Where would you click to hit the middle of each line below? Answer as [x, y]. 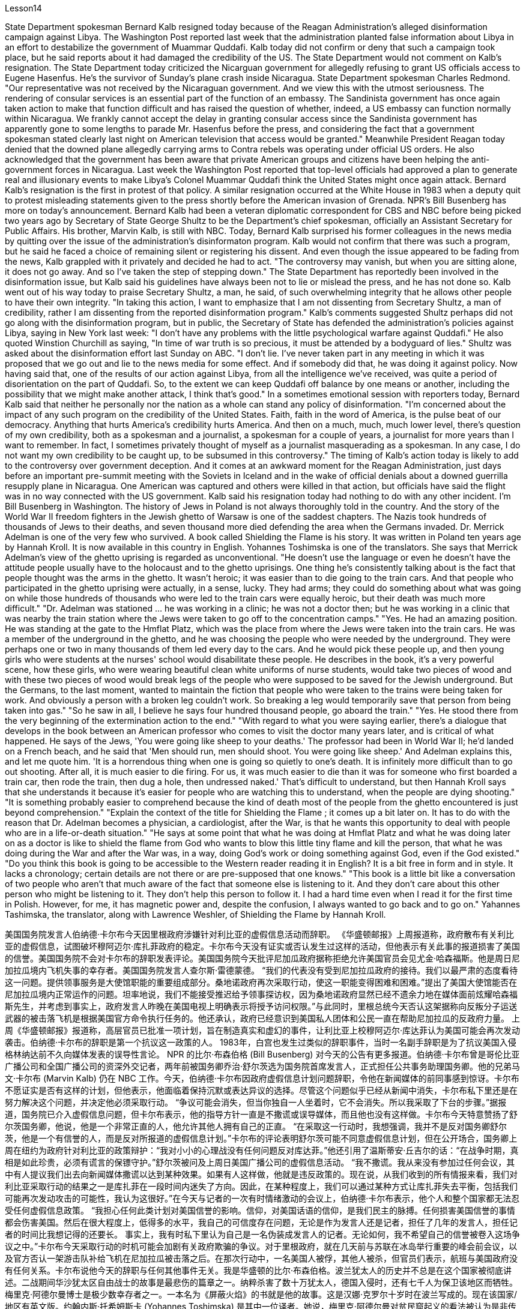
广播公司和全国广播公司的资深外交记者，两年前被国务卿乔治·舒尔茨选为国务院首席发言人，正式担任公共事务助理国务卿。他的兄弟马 [263, 1066]
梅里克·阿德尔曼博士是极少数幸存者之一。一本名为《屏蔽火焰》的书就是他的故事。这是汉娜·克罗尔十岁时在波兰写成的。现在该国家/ [261, 1294]
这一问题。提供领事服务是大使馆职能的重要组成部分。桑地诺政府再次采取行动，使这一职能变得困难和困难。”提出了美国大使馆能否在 [261, 982]
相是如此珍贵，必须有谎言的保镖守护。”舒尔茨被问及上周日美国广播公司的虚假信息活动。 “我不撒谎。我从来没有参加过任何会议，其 [260, 1162]
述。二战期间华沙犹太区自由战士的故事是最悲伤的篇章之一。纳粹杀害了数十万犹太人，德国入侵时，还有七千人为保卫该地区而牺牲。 [261, 1282]
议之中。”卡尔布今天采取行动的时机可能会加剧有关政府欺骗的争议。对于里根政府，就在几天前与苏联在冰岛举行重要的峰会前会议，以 [261, 1246]
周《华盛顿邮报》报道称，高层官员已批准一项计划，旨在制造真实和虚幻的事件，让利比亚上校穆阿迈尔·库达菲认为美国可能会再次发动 [263, 1030]
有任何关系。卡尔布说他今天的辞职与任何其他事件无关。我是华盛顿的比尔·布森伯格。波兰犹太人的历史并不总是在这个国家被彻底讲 [258, 1270]
